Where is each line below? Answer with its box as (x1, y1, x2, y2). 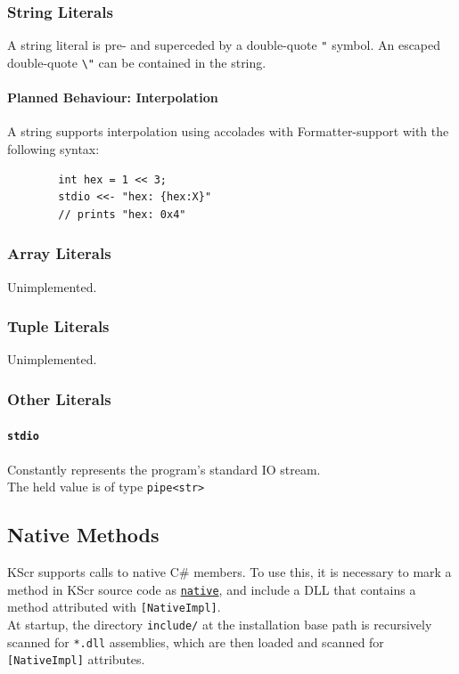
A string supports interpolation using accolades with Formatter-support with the (7, 122, 449, 141)
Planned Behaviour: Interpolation (7, 88, 218, 107)
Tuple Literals (7, 315, 110, 337)
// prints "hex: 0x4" (58, 207, 186, 221)
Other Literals (7, 387, 111, 410)
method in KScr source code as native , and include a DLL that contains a (7, 580, 416, 598)
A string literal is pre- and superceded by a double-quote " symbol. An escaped (7, 36, 441, 54)
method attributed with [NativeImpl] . (7, 597, 221, 616)
